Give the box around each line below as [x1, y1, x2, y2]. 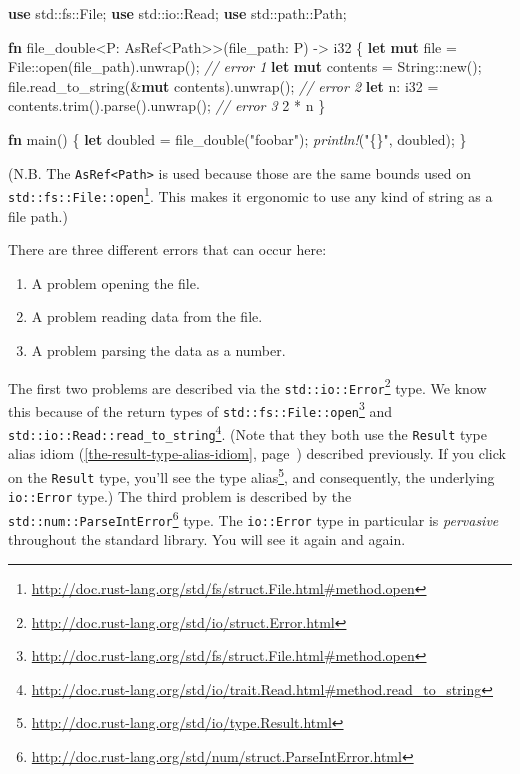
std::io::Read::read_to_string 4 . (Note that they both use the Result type [8, 421, 487, 444]
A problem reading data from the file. [31, 306, 263, 327]
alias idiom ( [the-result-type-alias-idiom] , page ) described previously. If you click [8, 443, 506, 464]
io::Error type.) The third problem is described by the [8, 486, 352, 507]
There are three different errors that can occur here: [8, 239, 327, 260]
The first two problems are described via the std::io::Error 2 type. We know [8, 374, 487, 398]
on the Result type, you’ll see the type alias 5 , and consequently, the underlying [8, 464, 495, 487]
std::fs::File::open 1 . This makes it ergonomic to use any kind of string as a [8, 183, 493, 206]
